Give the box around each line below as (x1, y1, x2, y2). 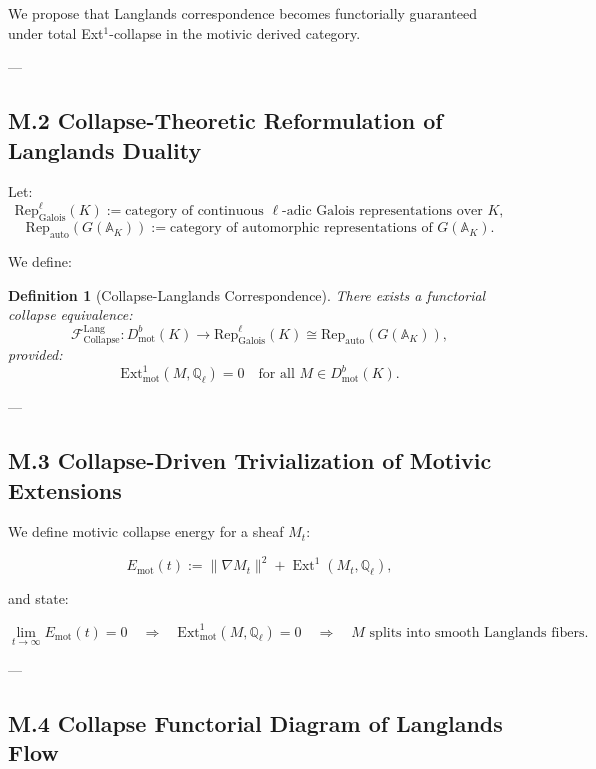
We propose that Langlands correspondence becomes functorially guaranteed (8, 3, 477, 23)
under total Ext (8, 22, 104, 43)
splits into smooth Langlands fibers (369, 625, 585, 640)
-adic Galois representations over (282, 204, 483, 219)
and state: (8, 588, 69, 609)
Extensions (8, 474, 122, 505)
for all (258, 367, 295, 382)
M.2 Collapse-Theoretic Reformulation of (8, 105, 443, 136)
